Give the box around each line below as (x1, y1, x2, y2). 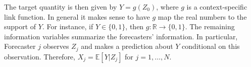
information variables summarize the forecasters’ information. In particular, (4, 31, 238, 41)
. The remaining (185, 21, 235, 32)
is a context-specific (186, 2, 247, 12)
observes (43, 41, 69, 51)
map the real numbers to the (158, 11, 247, 22)
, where (156, 2, 179, 12)
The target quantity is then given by (4, 2, 117, 12)
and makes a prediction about (81, 41, 173, 51)
